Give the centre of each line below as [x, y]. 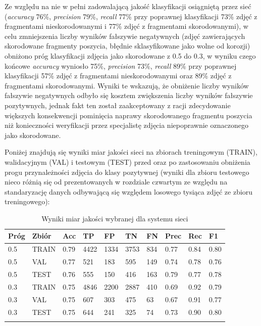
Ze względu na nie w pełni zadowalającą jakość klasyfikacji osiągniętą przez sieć [128, 6]
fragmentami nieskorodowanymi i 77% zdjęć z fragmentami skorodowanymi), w [126, 26]
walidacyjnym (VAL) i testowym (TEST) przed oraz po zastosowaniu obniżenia [127, 161]
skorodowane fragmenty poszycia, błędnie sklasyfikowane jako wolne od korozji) [127, 46]
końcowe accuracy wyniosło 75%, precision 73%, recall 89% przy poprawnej [121, 65]
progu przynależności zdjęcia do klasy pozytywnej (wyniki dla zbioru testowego [127, 172]
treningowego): [27, 201]
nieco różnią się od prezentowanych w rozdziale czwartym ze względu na [116, 182]
